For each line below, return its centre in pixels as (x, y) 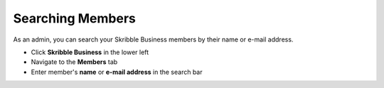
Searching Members (75, 18)
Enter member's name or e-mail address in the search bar (117, 72)
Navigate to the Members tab (74, 62)
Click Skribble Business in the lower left (90, 52)
